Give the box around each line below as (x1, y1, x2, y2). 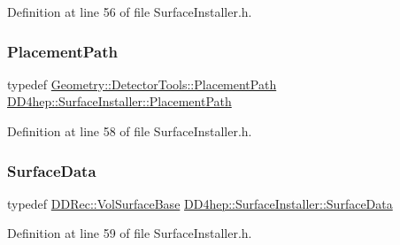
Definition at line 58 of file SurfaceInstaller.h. (7, 122, 252, 140)
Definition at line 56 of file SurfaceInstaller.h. (7, 3, 252, 20)
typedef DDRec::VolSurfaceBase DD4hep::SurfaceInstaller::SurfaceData (7, 194, 393, 212)
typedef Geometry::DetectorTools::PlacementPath (7, 74, 277, 93)
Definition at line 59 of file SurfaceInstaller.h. (7, 224, 252, 242)
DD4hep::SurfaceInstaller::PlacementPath (7, 92, 232, 111)
